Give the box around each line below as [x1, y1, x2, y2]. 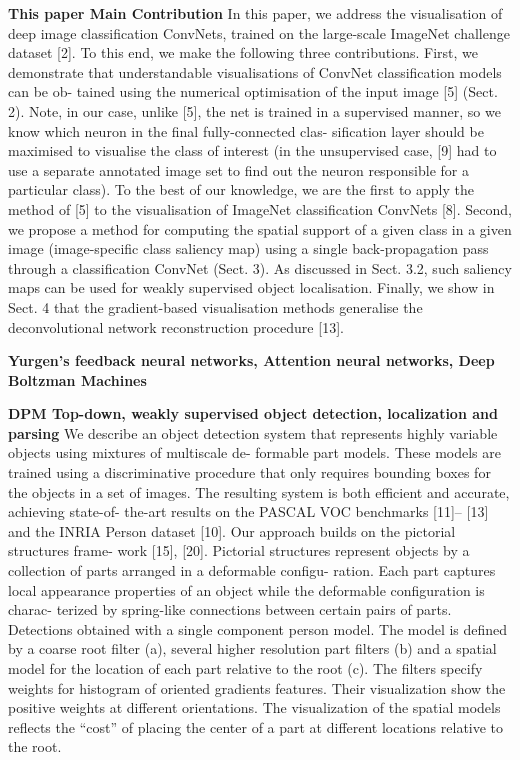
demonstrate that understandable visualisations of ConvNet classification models [8, 61, 502, 82]
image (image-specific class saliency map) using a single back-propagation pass [8, 238, 489, 259]
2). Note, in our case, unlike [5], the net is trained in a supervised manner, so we [8, 100, 501, 121]
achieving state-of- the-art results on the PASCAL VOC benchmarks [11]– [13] [8, 501, 489, 522]
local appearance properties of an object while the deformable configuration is [8, 579, 485, 600]
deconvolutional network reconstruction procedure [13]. [8, 316, 344, 337]
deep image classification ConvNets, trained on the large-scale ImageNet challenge [8, 22, 510, 43]
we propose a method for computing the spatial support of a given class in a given [8, 218, 512, 239]
